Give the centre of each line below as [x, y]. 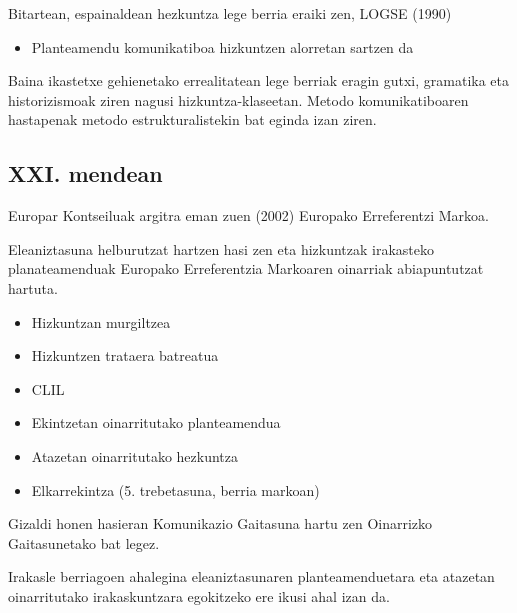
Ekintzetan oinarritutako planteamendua [156, 422]
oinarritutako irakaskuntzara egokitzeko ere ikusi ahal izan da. [199, 595]
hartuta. [33, 287]
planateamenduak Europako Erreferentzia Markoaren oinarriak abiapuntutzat [246, 268]
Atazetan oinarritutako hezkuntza [135, 455]
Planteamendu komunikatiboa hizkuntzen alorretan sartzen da [222, 46]
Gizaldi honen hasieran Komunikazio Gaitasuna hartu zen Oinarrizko [220, 523]
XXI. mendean [85, 173]
